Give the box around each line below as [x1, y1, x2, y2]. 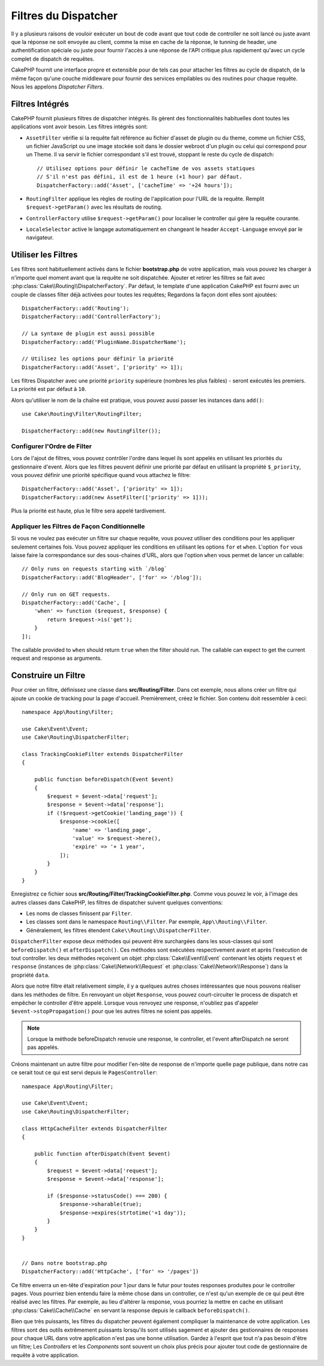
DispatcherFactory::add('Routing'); [22, 304, 130, 312]
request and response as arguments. [11, 654, 102, 662]
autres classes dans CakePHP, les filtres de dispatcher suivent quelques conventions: [11, 899, 223, 906]
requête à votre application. [11, 1351, 79, 1359]
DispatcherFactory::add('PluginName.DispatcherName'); [22, 339, 187, 345]
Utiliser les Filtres [11, 250, 78, 260]
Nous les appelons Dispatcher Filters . [11, 83, 104, 90]
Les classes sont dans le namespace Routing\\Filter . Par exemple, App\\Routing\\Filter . [26, 918, 268, 926]
